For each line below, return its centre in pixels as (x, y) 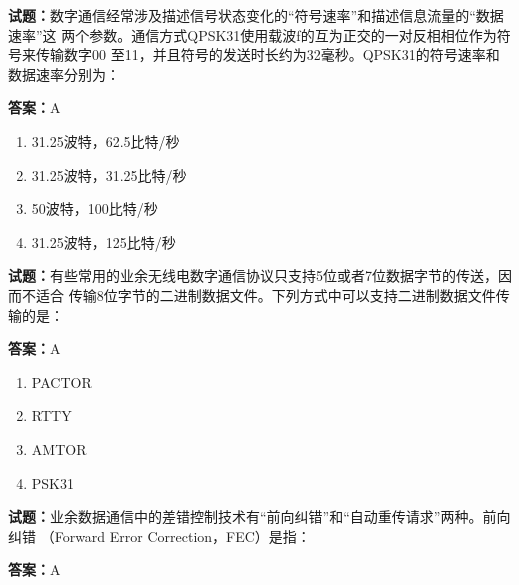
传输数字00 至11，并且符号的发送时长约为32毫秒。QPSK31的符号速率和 (267, 54)
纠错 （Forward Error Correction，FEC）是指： (159, 535)
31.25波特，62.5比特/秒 (105, 140)
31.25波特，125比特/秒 (103, 241)
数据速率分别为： (64, 73)
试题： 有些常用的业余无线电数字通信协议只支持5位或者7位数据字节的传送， (253, 275)
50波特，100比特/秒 (94, 208)
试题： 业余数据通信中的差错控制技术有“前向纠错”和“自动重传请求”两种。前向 (259, 516)
